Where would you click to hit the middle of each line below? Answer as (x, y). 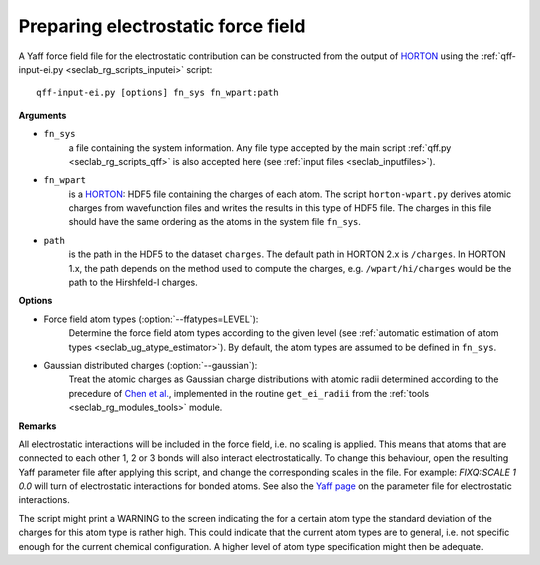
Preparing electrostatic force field (162, 26)
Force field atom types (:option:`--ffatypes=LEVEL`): (151, 319)
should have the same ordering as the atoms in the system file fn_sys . (215, 222)
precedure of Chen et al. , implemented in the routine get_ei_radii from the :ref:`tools (249, 393)
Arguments (42, 115)
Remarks (37, 426)
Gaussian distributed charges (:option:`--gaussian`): (150, 365)
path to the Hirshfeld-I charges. (133, 282)
